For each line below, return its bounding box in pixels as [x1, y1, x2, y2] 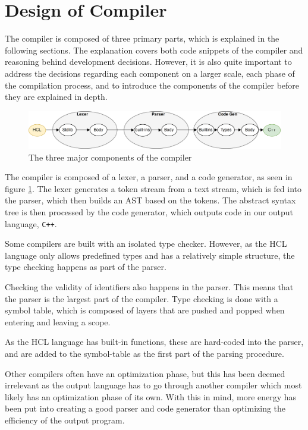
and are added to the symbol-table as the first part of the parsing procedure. [5, 347, 284, 359]
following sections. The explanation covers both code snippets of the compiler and [5, 43, 303, 56]
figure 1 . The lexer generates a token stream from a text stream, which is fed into [5, 182, 302, 194]
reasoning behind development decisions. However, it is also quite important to [5, 55, 292, 68]
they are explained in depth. [5, 90, 108, 103]
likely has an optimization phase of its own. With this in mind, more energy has [5, 390, 297, 403]
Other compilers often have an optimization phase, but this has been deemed [5, 367, 285, 379]
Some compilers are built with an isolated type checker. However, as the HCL [5, 237, 287, 250]
